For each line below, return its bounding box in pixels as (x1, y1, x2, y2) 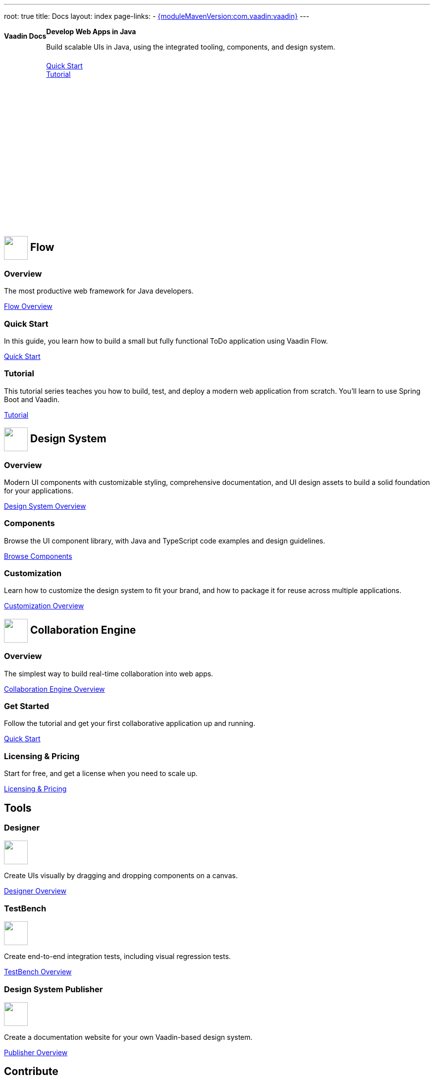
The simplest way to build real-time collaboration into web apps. (4, 669, 214, 678)
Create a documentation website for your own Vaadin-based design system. (4, 1032, 253, 1041)
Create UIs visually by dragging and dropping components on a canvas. (4, 871, 238, 880)
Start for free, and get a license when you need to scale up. (4, 769, 198, 778)
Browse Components (4, 551, 72, 560)
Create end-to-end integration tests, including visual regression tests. (4, 952, 231, 961)
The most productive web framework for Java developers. (4, 287, 194, 296)
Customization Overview (4, 601, 84, 610)
